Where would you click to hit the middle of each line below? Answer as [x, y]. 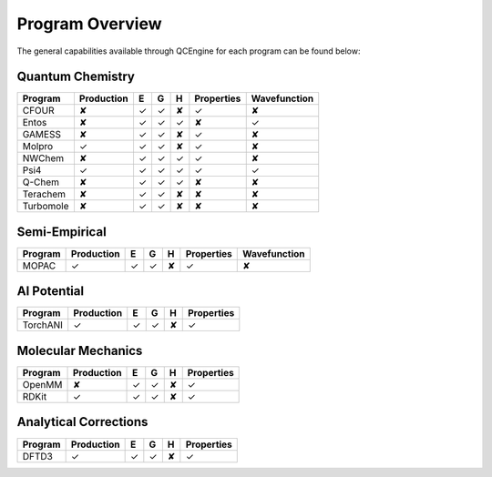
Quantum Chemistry [76, 77]
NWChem [43, 158]
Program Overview [90, 24]
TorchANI [43, 325]
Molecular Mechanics [80, 350]
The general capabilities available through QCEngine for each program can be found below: [189, 51]
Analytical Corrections [82, 422]
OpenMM [42, 385]
